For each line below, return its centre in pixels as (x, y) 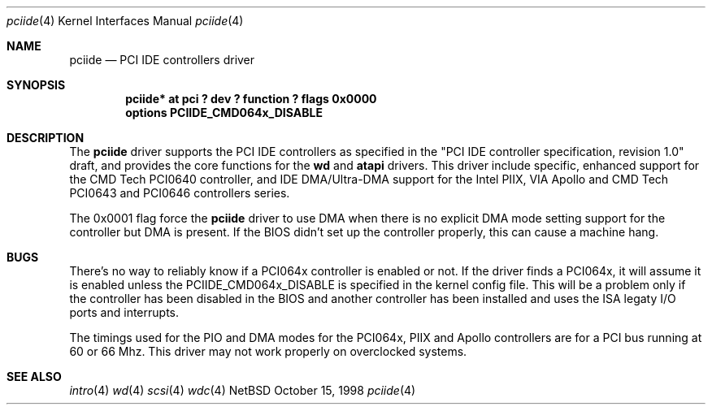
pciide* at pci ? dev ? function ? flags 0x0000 (251, 99)
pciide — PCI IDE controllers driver (162, 60)
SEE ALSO (34, 376)
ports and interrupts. (124, 312)
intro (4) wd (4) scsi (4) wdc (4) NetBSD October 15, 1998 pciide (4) (243, 390)
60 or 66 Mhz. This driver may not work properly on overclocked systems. (268, 351)
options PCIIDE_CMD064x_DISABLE (224, 112)
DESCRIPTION (46, 138)
